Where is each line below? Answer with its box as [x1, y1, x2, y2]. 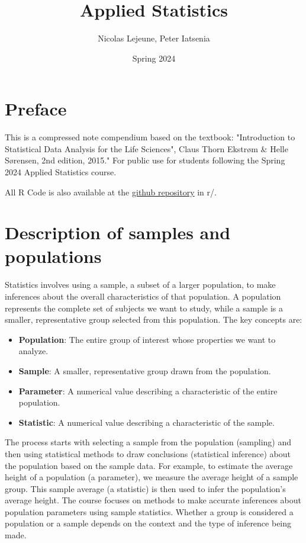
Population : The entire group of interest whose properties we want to [18, 333, 276, 345]
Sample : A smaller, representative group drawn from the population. [18, 364, 271, 377]
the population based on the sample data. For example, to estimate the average [5, 459, 293, 471]
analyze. [18, 345, 49, 357]
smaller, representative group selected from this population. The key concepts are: [5, 313, 302, 326]
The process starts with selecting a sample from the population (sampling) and [5, 436, 292, 448]
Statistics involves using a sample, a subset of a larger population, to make [5, 278, 276, 291]
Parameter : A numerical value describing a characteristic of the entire [18, 384, 278, 397]
